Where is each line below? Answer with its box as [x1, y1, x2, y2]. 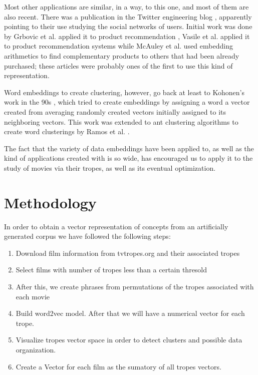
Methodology [4, 192, 97, 212]
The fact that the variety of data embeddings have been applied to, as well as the [4, 143, 254, 153]
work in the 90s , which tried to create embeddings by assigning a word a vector [4, 97, 250, 107]
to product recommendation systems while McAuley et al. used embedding [4, 41, 233, 51]
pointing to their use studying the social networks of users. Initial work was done [4, 21, 252, 32]
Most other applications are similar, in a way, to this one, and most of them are [4, 2, 249, 12]
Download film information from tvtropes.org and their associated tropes [16, 247, 240, 258]
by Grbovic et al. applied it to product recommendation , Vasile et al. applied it [4, 31, 250, 41]
